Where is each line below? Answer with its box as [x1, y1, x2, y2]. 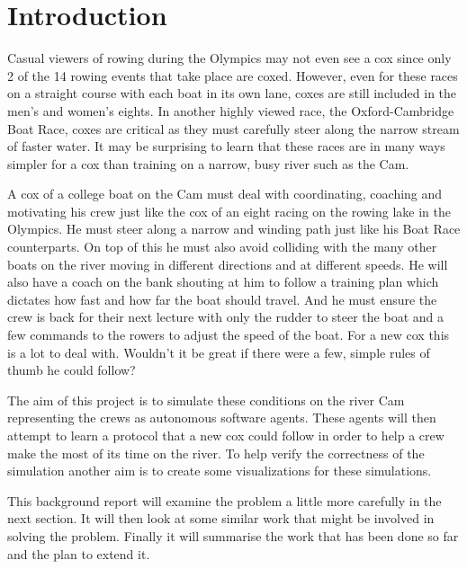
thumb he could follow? [7, 360, 136, 379]
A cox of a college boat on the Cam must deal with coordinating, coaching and [7, 184, 443, 203]
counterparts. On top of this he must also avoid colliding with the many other [7, 237, 437, 256]
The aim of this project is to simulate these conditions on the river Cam [7, 390, 405, 409]
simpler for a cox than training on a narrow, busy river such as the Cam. [7, 154, 409, 173]
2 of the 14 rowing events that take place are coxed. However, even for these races [7, 66, 458, 84]
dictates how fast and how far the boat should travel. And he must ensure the [7, 289, 437, 308]
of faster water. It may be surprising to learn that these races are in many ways [7, 137, 445, 156]
